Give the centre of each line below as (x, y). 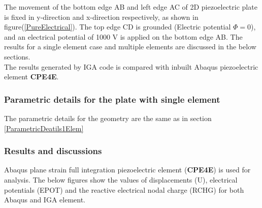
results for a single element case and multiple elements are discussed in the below (130, 47)
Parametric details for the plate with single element (112, 99)
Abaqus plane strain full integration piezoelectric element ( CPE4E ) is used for (127, 170)
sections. (17, 56)
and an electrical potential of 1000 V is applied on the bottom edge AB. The (123, 36)
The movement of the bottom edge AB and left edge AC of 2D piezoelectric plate (131, 7)
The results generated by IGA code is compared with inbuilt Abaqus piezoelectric (131, 66)
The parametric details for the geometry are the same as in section (108, 118)
